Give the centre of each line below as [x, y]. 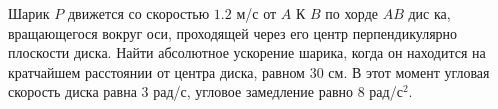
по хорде [352, 13]
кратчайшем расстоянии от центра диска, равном [156, 71]
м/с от [256, 13]
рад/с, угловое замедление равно [253, 91]
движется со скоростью [138, 13]
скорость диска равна [72, 91]
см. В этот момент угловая [409, 71]
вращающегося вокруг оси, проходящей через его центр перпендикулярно [233, 32]
